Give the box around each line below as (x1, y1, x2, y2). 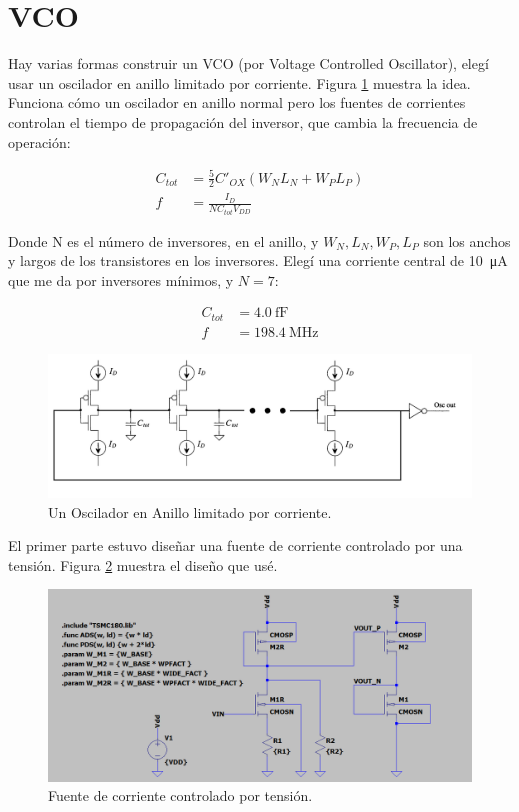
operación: (8, 131, 71, 152)
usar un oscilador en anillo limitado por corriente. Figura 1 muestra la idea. (8, 72, 471, 93)
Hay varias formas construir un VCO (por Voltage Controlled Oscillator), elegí (8, 53, 489, 74)
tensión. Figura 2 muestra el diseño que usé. (8, 554, 278, 575)
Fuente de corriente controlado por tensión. (48, 785, 313, 806)
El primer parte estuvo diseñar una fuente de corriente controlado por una (8, 535, 463, 556)
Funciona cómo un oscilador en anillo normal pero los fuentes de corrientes (8, 92, 466, 113)
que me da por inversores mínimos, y (8, 269, 234, 290)
